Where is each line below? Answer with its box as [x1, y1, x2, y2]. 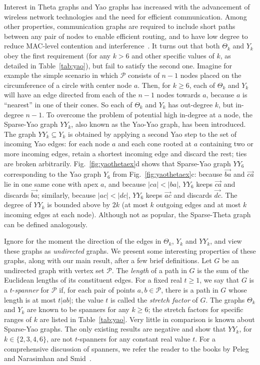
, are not [46, 334, 73, 344]
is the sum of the [197, 265, 249, 275]
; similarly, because [37, 189, 95, 200]
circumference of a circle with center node [4, 79, 132, 90]
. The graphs [205, 294, 245, 305]
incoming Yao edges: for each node [4, 138, 110, 149]
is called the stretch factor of [110, 294, 198, 305]
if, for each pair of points [59, 285, 135, 295]
